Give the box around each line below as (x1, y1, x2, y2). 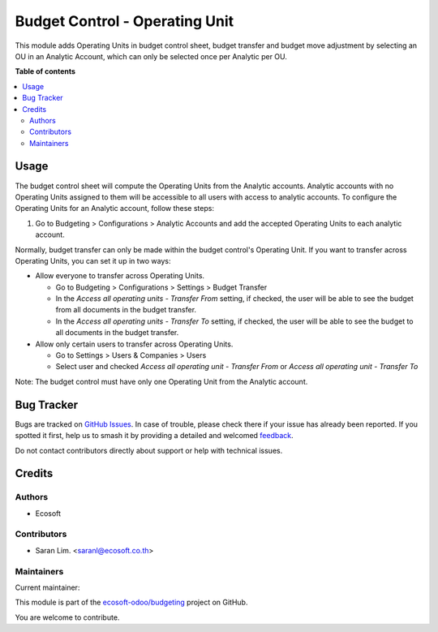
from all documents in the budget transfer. (55, 305, 197, 315)
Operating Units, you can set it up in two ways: (15, 256, 171, 265)
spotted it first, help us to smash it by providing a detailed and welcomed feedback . (15, 431, 294, 441)
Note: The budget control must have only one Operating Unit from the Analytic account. (15, 376, 308, 386)
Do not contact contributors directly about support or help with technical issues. (15, 445, 283, 455)
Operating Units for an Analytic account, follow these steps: (15, 204, 215, 213)
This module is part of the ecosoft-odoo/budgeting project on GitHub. (15, 597, 248, 608)
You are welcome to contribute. (15, 613, 120, 622)
